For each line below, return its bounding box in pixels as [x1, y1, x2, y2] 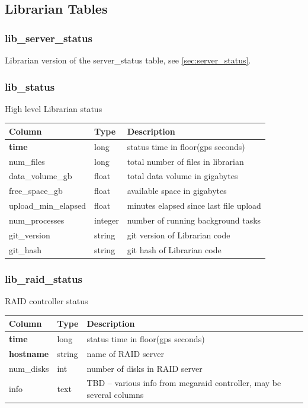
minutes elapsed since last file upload [127, 199, 261, 212]
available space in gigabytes [127, 184, 227, 197]
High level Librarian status [5, 102, 102, 114]
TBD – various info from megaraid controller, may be [86, 377, 281, 389]
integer [94, 213, 119, 226]
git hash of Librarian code [127, 243, 222, 256]
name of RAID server [86, 347, 164, 359]
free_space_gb [9, 184, 63, 197]
